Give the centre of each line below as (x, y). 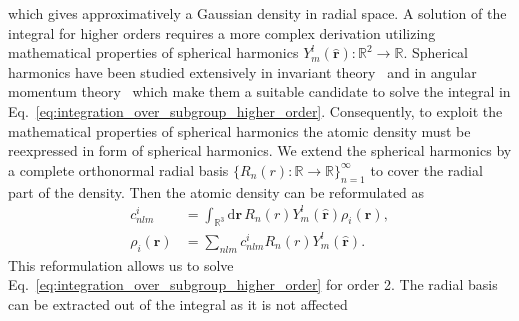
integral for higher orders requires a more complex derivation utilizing (222, 32)
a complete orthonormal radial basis (118, 169)
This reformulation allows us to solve (121, 264)
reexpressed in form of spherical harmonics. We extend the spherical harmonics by (260, 150)
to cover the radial (426, 169)
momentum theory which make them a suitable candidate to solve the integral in (259, 91)
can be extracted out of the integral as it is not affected (178, 303)
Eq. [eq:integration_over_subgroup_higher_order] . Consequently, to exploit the (255, 110)
